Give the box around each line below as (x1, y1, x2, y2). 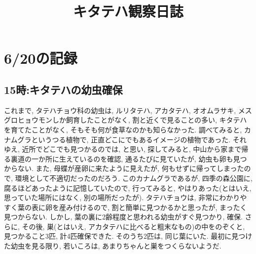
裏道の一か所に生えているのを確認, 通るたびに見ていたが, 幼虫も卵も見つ (10, 153, 247, 164)
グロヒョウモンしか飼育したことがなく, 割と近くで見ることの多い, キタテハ (4, 115, 247, 125)
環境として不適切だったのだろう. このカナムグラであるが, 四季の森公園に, (15, 172, 253, 183)
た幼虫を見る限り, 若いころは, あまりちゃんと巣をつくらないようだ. (4, 241, 221, 251)
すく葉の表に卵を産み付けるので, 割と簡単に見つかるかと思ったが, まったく (4, 202, 247, 212)
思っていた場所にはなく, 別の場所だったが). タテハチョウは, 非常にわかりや (4, 192, 247, 203)
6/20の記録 (4, 48, 77, 68)
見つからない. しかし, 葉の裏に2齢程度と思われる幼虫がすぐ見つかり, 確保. (4, 212, 243, 222)
